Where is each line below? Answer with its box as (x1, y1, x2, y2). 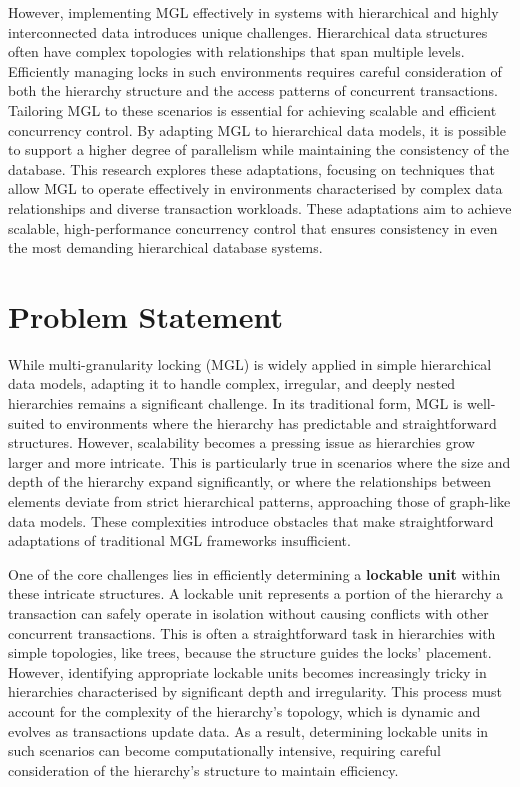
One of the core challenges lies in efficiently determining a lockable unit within (8, 563, 501, 584)
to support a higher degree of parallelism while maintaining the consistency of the (8, 139, 509, 160)
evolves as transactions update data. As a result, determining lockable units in (8, 720, 489, 741)
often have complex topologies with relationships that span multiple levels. (8, 41, 465, 62)
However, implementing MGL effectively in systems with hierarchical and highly (8, 2, 499, 22)
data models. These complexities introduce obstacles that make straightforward (8, 510, 494, 531)
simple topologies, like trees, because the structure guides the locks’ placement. (8, 642, 492, 663)
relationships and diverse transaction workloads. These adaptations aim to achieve (8, 197, 512, 218)
